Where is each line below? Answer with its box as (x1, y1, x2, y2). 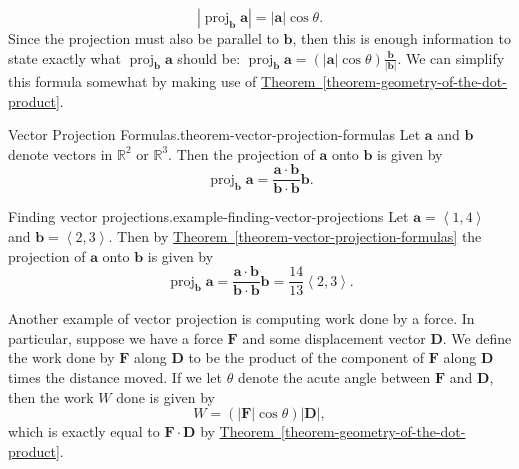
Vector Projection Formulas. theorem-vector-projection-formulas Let (8, 124, 421, 145)
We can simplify (405, 47, 505, 68)
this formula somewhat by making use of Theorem (8, 70, 316, 91)
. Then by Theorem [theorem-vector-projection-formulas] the (108, 225, 482, 246)
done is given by (116, 386, 215, 407)
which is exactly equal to (8, 421, 160, 442)
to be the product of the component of (188, 347, 425, 368)
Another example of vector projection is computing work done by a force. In (8, 308, 475, 329)
